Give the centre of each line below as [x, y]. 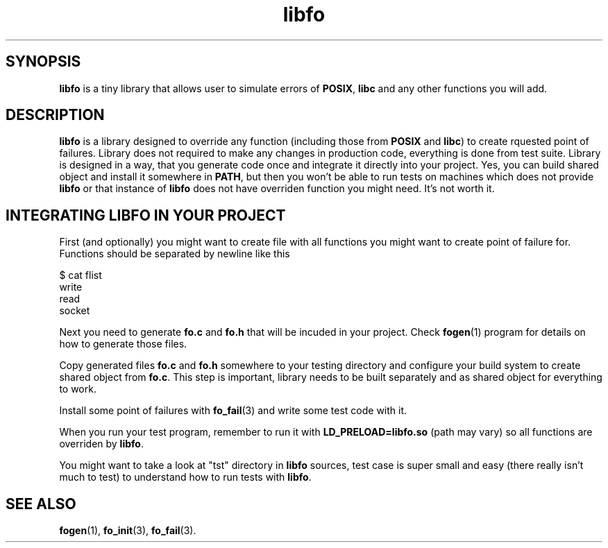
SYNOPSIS [43, 62]
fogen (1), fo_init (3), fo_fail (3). [128, 531]
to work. [78, 389]
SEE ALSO [41, 504]
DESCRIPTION [55, 115]
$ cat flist [81, 275]
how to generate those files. [123, 344]
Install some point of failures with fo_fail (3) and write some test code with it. [233, 411]
